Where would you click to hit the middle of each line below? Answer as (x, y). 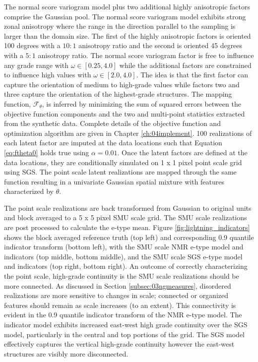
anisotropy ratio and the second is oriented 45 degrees (161, 45)
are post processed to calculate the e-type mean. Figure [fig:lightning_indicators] (127, 227)
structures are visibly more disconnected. (66, 353)
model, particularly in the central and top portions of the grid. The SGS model (124, 334)
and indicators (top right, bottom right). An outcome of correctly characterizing (126, 266)
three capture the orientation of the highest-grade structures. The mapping (118, 94)
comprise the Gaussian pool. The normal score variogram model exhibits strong (125, 16)
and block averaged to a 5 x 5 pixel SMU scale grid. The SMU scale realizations (126, 217)
